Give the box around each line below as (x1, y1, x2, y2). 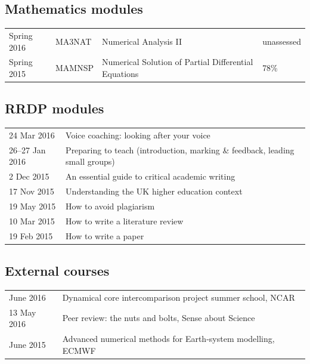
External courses (5, 261, 110, 280)
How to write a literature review (66, 214, 184, 227)
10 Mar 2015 (9, 214, 55, 227)
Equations (102, 67, 139, 79)
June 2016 (9, 291, 46, 303)
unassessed (262, 35, 301, 47)
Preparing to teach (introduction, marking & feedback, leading (66, 143, 294, 156)
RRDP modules (5, 99, 104, 118)
